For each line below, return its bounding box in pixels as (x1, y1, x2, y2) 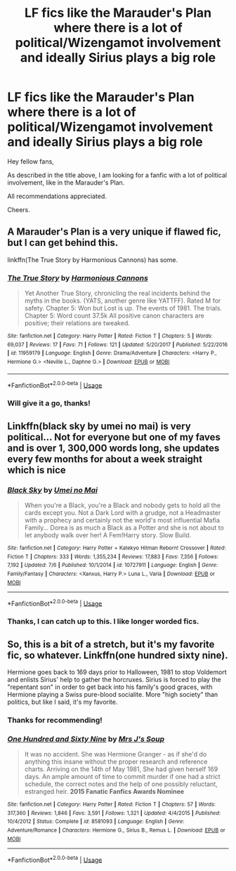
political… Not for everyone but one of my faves (7, 431, 221, 443)
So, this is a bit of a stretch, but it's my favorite (7, 638, 215, 650)
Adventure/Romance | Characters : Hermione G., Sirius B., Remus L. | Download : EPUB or (7, 827, 226, 834)
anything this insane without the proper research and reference (24, 757, 208, 766)
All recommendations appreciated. (7, 192, 107, 200)
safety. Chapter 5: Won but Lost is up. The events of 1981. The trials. (24, 304, 223, 313)
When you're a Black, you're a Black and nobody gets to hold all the (24, 501, 221, 509)
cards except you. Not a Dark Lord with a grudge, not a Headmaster (24, 508, 221, 517)
